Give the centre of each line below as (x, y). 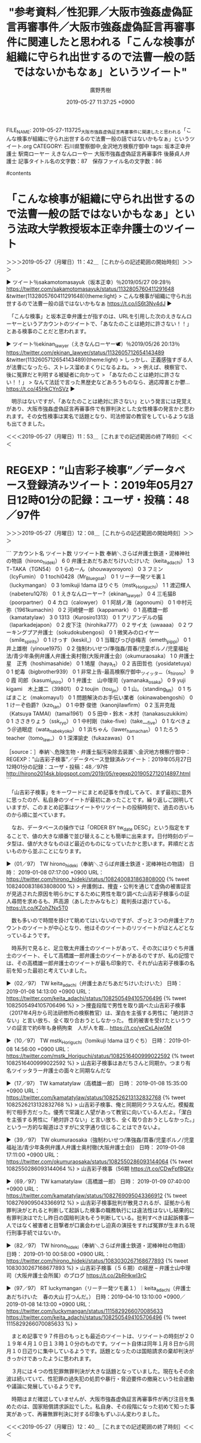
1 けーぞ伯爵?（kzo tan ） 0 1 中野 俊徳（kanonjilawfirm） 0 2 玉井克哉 (91, 706)
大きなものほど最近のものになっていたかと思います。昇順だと (113, 843)
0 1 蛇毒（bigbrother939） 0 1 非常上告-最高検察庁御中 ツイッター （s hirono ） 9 (100, 673)
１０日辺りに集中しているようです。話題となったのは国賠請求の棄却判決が (103, 1351)
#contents (19, 173)
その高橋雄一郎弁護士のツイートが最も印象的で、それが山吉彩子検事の (103, 963)
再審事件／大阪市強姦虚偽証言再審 (101, 27)
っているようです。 (29, 935)
